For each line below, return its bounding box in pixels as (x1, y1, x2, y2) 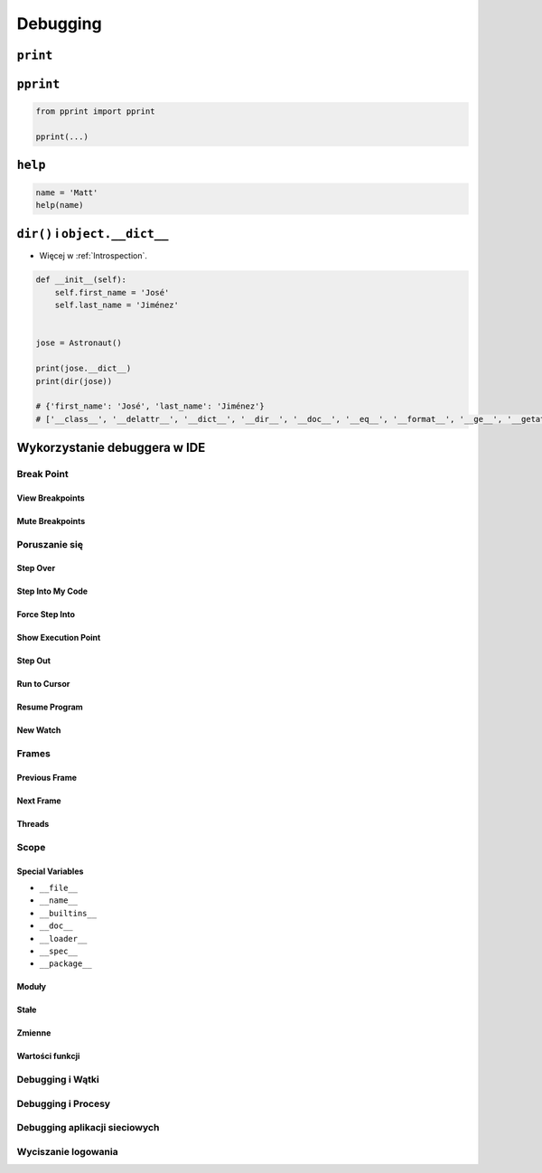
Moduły (16, 981, 47, 992)
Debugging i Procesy (16, 1097, 111, 1110)
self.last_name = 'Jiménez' (54, 300, 180, 311)
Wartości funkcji (16, 1051, 80, 1062)
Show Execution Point (16, 633, 101, 643)
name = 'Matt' (35, 187, 98, 198)
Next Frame (16, 795, 62, 806)
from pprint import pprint (35, 107, 155, 117)
